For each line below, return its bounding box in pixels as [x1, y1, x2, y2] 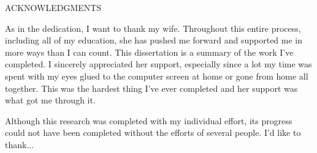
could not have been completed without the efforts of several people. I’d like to [5, 126, 301, 139]
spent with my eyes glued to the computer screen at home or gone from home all [5, 69, 308, 82]
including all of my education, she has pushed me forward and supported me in [5, 34, 303, 47]
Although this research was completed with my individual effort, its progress [5, 114, 292, 127]
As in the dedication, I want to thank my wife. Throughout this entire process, [5, 21, 301, 34]
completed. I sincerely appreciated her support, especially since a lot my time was [5, 58, 312, 70]
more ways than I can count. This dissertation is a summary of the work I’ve [5, 45, 294, 58]
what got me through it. [5, 94, 96, 106]
